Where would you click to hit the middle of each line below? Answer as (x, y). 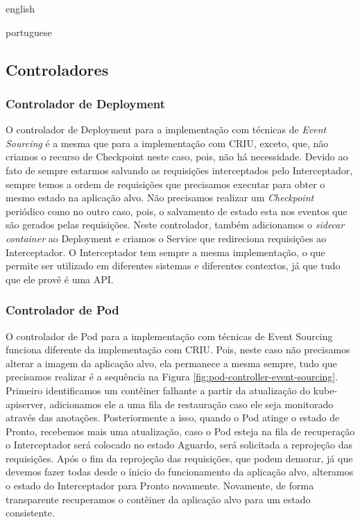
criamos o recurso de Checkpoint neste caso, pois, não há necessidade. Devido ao (177, 157)
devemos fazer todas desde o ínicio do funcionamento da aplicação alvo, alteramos (180, 472)
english (20, 8)
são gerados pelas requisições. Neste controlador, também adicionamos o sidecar (175, 225)
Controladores (57, 69)
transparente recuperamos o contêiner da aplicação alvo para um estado (158, 499)
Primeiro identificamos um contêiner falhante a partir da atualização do (158, 390)
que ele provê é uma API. (60, 279)
